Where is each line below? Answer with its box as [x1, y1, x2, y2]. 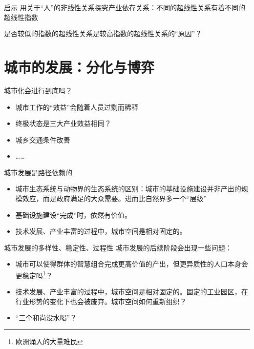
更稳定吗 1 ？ [15, 269, 53, 280]
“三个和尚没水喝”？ [15, 312, 77, 323]
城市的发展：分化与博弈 [4, 57, 155, 77]
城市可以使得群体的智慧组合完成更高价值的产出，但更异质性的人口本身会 [15, 259, 248, 269]
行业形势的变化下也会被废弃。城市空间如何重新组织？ [15, 296, 187, 306]
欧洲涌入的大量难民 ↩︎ [15, 336, 83, 347]
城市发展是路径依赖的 [4, 167, 72, 177]
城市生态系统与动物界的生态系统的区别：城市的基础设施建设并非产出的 [15, 184, 241, 194]
